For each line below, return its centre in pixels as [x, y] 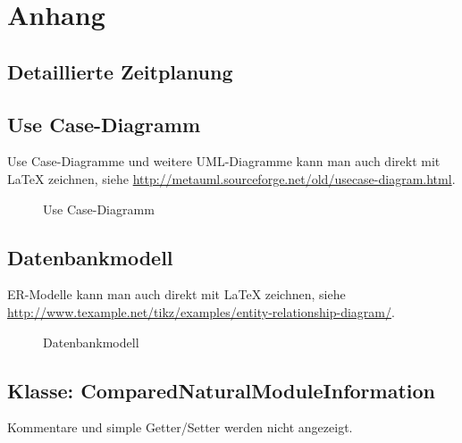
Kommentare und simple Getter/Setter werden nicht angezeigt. [180, 427]
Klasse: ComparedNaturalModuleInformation [222, 390]
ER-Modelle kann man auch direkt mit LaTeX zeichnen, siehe [176, 294]
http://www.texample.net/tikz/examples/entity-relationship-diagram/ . [201, 311]
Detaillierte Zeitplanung [120, 71]
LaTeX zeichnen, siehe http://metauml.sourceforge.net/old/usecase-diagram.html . [231, 178]
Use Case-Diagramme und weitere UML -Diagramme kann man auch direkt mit [224, 161]
